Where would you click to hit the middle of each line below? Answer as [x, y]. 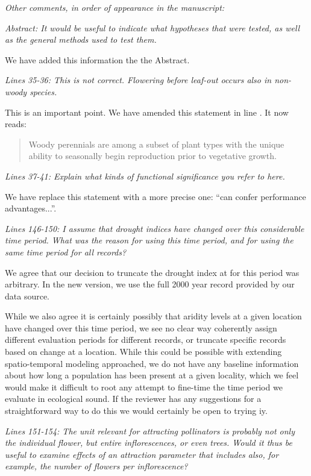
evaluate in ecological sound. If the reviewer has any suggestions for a [133, 399]
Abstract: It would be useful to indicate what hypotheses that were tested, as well [152, 27]
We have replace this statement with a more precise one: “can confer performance [155, 196]
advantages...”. [31, 208]
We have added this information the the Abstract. [97, 59]
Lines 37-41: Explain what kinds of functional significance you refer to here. [145, 176]
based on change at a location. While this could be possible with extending [143, 352]
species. [43, 91]
